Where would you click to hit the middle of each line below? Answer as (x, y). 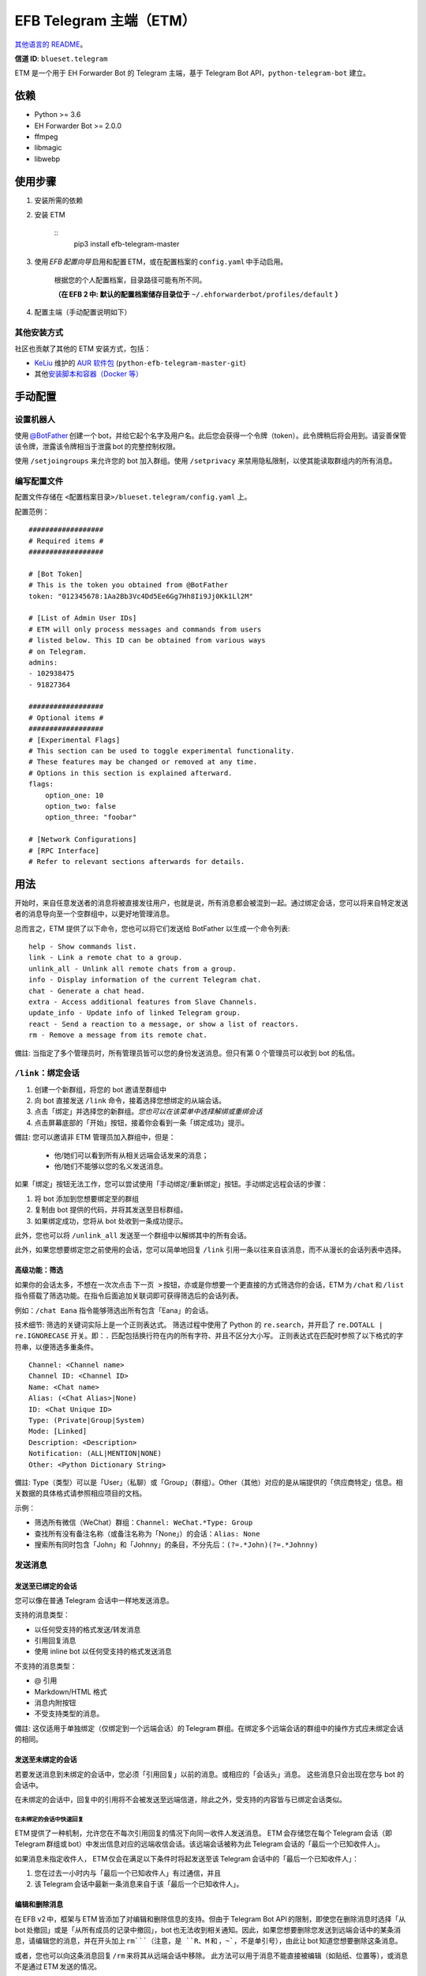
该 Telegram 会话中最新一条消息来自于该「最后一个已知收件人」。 (139, 1884)
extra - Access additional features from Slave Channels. (143, 1001)
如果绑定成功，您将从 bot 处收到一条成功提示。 (111, 1220)
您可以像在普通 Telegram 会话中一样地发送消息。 (94, 1600)
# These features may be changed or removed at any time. (143, 762)
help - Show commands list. (83, 947)
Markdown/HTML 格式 (71, 1691)
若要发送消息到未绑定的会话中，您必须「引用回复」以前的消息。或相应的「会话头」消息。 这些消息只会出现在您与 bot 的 (209, 1774)
